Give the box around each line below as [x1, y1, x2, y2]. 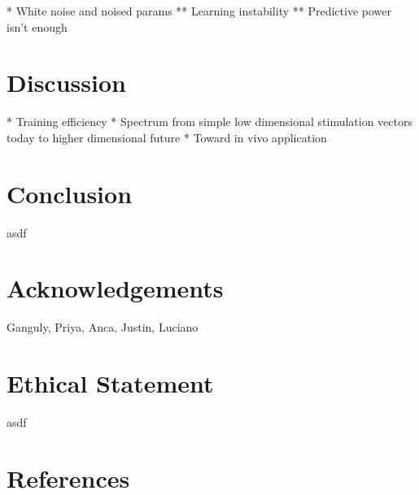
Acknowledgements [7, 271, 224, 305]
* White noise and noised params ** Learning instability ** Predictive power [7, 2, 391, 19]
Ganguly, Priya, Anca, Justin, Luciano [7, 319, 199, 336]
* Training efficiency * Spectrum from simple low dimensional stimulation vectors [7, 113, 412, 130]
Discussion [7, 66, 126, 99]
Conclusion [7, 176, 133, 210]
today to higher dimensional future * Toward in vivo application [7, 128, 327, 145]
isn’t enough [7, 18, 68, 35]
